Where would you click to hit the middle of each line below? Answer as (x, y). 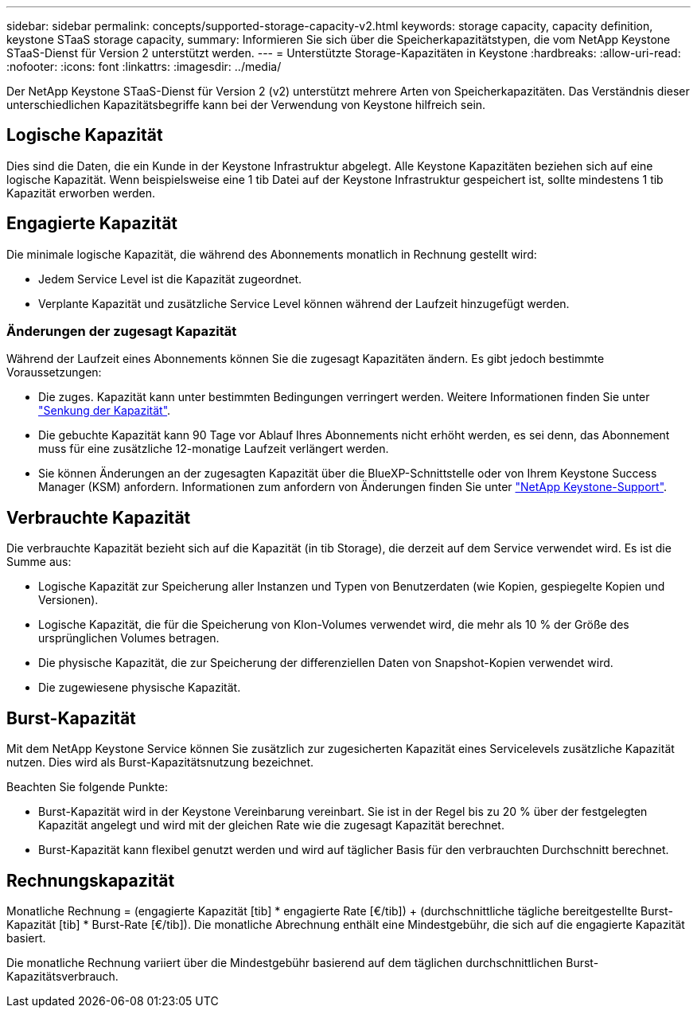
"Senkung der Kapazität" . (105, 411)
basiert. (26, 938)
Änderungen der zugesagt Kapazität (122, 331)
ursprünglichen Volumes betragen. (129, 638)
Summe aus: (39, 562)
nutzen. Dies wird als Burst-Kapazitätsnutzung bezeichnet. (160, 762)
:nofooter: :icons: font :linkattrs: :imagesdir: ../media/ (144, 66)
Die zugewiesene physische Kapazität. (140, 688)
